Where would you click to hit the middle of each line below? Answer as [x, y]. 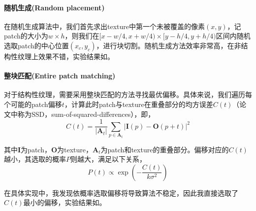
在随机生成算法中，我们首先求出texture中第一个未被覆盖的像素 [104, 26]
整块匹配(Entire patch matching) [60, 76]
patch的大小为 [26, 36]
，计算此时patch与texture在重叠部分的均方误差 [139, 104]
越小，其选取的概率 [35, 159]
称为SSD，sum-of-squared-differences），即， [86, 114]
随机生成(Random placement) [54, 7]
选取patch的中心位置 [36, 45]
